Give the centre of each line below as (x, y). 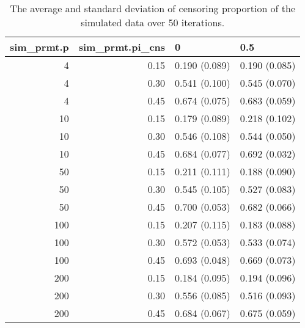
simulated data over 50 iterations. (153, 22)
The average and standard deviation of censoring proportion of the (153, 8)
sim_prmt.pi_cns (122, 47)
